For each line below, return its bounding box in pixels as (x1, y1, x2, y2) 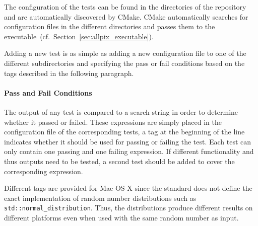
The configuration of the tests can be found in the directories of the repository (4, 2, 246, 12)
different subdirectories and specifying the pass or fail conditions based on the (4, 57, 245, 68)
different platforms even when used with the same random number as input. (4, 212, 239, 222)
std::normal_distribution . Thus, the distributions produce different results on (4, 202, 253, 213)
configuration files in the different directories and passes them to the (4, 21, 215, 32)
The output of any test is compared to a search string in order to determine (4, 106, 238, 117)
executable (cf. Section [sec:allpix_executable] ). (4, 31, 154, 41)
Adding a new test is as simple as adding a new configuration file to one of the (4, 48, 246, 58)
